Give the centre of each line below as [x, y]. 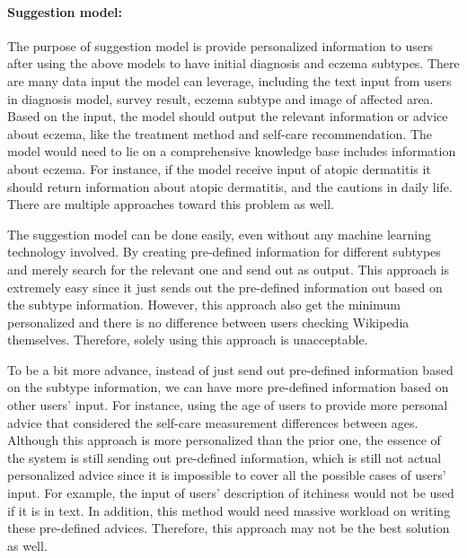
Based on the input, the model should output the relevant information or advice [228, 116]
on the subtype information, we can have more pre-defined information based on [228, 387]
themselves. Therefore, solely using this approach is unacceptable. [188, 340]
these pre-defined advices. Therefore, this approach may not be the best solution [229, 528]
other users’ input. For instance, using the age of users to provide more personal [228, 405]
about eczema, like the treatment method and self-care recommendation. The [220, 133]
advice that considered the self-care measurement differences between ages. [213, 422]
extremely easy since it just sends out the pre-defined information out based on [225, 287]
